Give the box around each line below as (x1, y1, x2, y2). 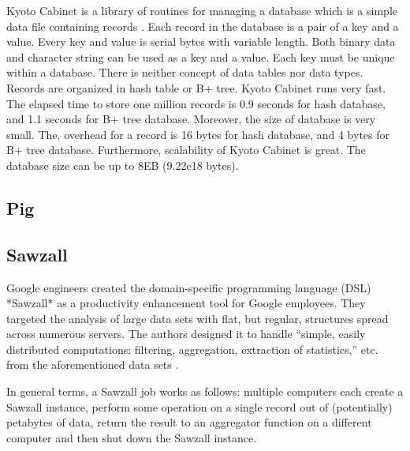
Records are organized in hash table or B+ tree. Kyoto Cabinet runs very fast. (6, 79, 386, 96)
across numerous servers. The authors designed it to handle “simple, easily (6, 325, 366, 342)
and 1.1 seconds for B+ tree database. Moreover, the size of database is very (6, 111, 376, 127)
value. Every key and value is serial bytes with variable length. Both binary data (6, 33, 396, 50)
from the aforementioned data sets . (6, 356, 179, 373)
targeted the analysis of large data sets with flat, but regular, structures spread (6, 310, 389, 326)
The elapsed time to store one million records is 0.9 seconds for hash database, (6, 95, 386, 111)
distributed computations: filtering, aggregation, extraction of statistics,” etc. (6, 340, 378, 357)
